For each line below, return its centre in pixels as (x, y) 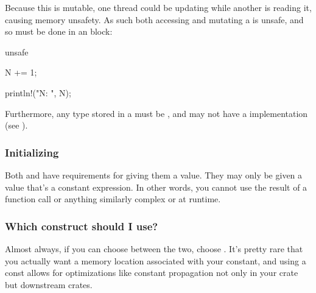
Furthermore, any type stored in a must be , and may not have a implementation (156, 113)
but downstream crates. (49, 284)
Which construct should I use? (82, 226)
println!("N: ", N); (38, 92)
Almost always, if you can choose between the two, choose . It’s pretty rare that (154, 248)
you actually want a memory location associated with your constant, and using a (156, 260)
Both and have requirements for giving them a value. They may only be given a (154, 175)
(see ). (16, 125)
